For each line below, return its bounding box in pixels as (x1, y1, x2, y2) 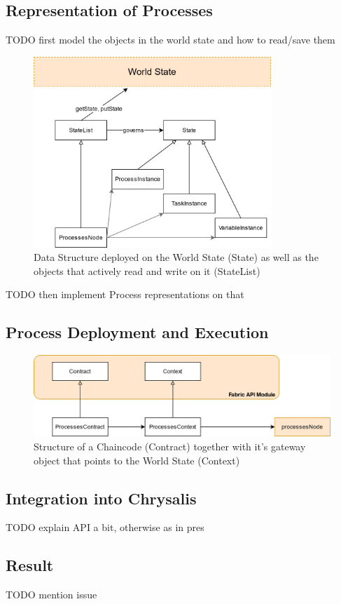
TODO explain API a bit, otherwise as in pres (6, 520, 204, 535)
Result (6, 554, 54, 576)
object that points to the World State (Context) (34, 452, 240, 467)
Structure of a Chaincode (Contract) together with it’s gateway (34, 439, 306, 454)
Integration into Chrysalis (6, 487, 197, 509)
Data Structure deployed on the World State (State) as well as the (34, 250, 319, 264)
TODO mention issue (6, 587, 97, 602)
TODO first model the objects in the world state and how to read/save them (6, 32, 335, 47)
